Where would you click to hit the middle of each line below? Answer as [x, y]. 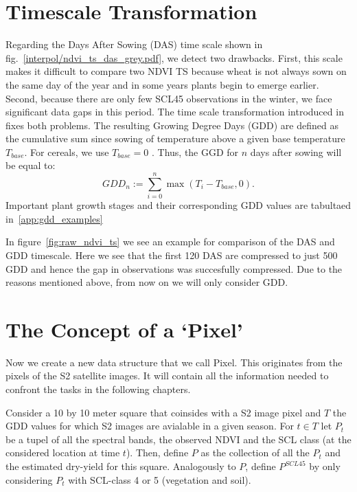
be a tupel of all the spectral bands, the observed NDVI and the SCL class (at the [178, 439]
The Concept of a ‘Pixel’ [124, 329]
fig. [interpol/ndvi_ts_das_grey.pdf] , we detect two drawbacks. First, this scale [174, 57]
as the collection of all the [255, 452]
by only [325, 466]
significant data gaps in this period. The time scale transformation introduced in [175, 112]
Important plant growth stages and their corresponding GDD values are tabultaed [178, 205]
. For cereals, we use [67, 152]
